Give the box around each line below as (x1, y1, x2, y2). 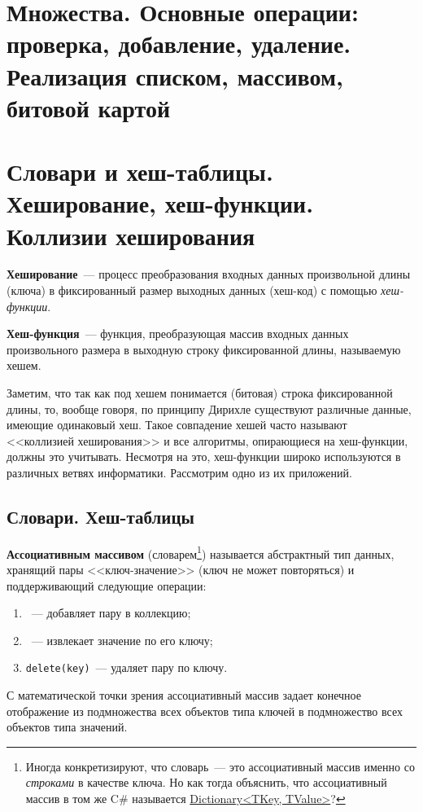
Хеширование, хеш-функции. (7, 187, 314, 220)
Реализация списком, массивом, (7, 59, 343, 92)
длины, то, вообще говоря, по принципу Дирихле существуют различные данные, (7, 400, 412, 417)
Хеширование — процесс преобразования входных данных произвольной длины (7, 266, 411, 283)
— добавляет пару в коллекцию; (31, 604, 191, 621)
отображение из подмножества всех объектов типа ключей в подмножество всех (7, 702, 403, 719)
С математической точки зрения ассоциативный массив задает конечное (7, 687, 361, 704)
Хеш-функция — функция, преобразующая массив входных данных (7, 325, 349, 342)
